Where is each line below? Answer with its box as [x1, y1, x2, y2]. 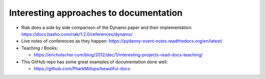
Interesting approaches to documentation [9, 7, 183, 18]
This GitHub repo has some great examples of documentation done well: [21, 59, 168, 65]
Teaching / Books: [21, 45, 58, 51]
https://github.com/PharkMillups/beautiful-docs [33, 65, 130, 71]
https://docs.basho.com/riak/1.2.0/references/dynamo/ [21, 31, 133, 37]
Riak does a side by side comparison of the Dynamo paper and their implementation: [21, 25, 192, 30]
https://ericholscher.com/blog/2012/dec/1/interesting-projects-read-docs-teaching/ [33, 52, 203, 58]
